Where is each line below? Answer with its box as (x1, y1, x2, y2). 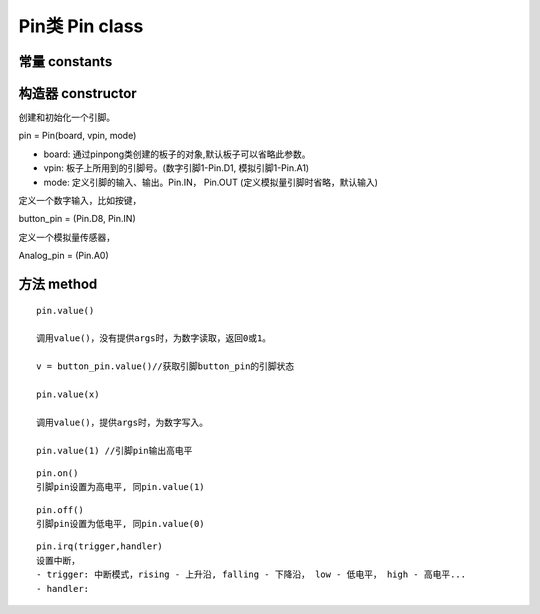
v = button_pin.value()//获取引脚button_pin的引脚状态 (36, 361, 295, 372)
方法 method (18, 276, 98, 293)
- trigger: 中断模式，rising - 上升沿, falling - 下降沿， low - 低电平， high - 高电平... (36, 569, 467, 580)
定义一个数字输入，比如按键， (18, 195, 142, 207)
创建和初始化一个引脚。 (18, 111, 115, 124)
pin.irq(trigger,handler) (36, 541, 164, 552)
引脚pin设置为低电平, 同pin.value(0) (36, 518, 205, 530)
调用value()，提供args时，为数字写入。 (36, 416, 209, 428)
